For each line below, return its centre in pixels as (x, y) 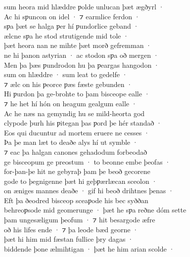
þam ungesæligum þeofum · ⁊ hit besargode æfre (80, 220)
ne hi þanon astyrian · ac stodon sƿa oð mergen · (81, 55)
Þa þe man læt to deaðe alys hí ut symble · (71, 142)
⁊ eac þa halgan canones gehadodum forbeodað (75, 151)
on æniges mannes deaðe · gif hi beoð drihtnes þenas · (89, 191)
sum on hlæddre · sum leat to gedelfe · (66, 74)
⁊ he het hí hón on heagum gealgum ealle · (71, 103)
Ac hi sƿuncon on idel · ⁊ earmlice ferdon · (72, 16)
